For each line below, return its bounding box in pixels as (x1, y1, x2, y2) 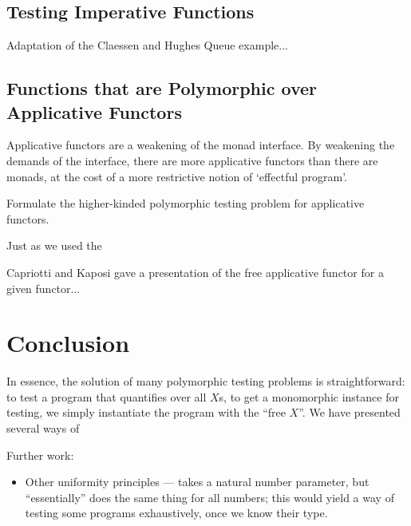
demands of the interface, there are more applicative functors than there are (6, 152, 378, 168)
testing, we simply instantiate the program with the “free (6, 404, 286, 421)
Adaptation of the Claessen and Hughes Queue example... (6, 37, 288, 53)
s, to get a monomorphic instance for (219, 388, 399, 405)
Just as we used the (6, 237, 102, 254)
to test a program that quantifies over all (6, 388, 207, 405)
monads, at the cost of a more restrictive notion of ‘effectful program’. (6, 168, 348, 184)
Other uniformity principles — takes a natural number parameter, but (25, 473, 370, 490)
